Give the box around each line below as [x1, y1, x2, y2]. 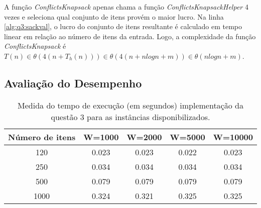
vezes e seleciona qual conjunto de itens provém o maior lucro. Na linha [4, 11, 224, 22]
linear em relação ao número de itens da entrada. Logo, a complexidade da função [4, 31, 256, 41]
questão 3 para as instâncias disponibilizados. [51, 111, 210, 123]
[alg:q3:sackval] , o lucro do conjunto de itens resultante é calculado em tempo [4, 21, 242, 32]
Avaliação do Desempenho [4, 75, 142, 90]
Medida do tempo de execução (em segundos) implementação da [18, 99, 243, 111]
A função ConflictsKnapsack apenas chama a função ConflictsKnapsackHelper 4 [4, 2, 248, 12]
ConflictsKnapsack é [4, 41, 66, 51]
